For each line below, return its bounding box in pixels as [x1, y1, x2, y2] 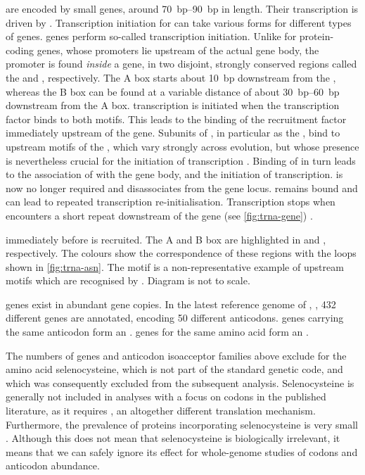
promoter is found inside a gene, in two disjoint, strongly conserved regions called [6, 56, 357, 71]
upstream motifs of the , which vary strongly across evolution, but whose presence [6, 139, 359, 153]
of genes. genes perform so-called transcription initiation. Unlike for [6, 29, 297, 44]
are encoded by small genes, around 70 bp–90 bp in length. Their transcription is [6, 1, 359, 15]
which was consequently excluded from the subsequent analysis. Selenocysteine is [6, 375, 354, 390]
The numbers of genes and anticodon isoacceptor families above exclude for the [6, 348, 347, 362]
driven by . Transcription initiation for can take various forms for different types [6, 15, 352, 30]
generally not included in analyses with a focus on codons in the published [6, 389, 326, 404]
